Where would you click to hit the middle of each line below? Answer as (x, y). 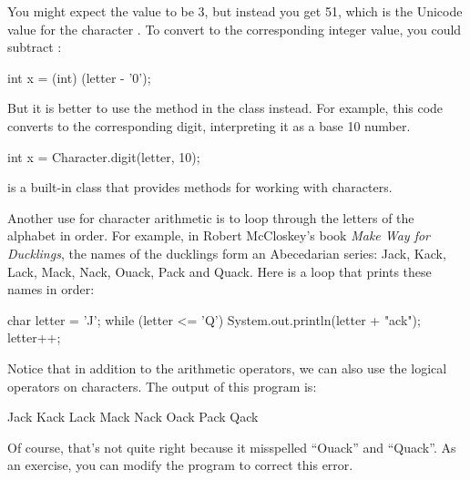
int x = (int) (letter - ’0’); (79, 77)
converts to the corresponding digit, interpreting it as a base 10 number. (209, 125)
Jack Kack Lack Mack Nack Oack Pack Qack (133, 417)
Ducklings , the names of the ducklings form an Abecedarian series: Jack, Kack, (227, 253)
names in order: (51, 289)
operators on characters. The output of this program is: (162, 386)
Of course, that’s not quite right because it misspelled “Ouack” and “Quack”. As (232, 447)
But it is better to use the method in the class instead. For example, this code (225, 108)
